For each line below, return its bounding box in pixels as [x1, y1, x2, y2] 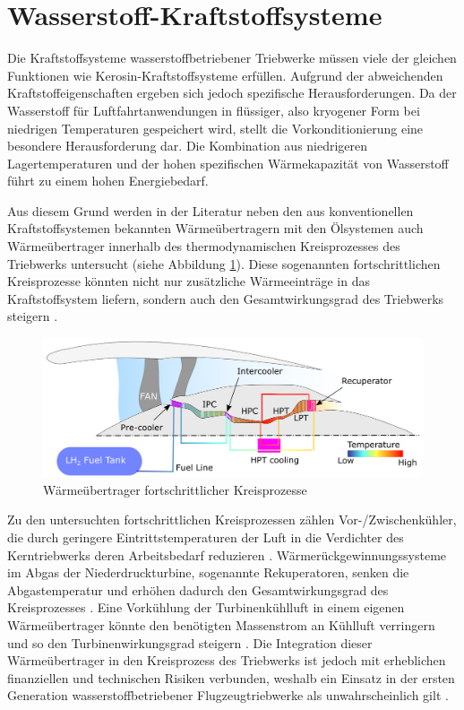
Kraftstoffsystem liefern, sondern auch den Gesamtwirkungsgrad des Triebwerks [7, 289, 444, 307]
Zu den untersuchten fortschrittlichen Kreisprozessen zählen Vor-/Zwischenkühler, [7, 510, 457, 529]
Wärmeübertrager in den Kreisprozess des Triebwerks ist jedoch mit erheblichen [7, 651, 446, 670]
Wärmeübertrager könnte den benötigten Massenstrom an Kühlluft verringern [7, 616, 435, 635]
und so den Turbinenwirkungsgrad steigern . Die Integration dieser [7, 633, 373, 652]
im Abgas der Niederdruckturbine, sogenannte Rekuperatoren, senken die [7, 563, 409, 582]
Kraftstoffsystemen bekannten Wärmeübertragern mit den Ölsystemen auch [7, 219, 424, 238]
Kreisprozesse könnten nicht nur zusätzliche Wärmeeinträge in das [7, 272, 370, 290]
